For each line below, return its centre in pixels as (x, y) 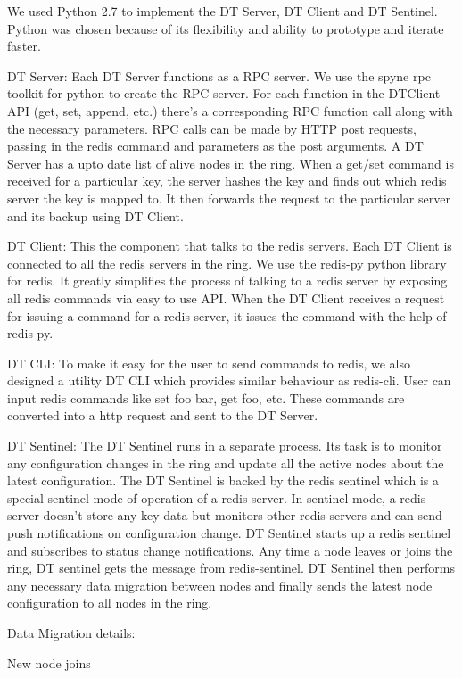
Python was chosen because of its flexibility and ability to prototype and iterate (226, 28)
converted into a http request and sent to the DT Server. (163, 415)
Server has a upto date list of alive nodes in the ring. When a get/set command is (231, 163)
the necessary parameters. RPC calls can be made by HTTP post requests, (212, 128)
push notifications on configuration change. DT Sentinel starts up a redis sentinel (229, 533)
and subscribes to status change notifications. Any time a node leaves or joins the (230, 550)
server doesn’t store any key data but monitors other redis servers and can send (225, 515)
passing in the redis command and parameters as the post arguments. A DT (215, 146)
